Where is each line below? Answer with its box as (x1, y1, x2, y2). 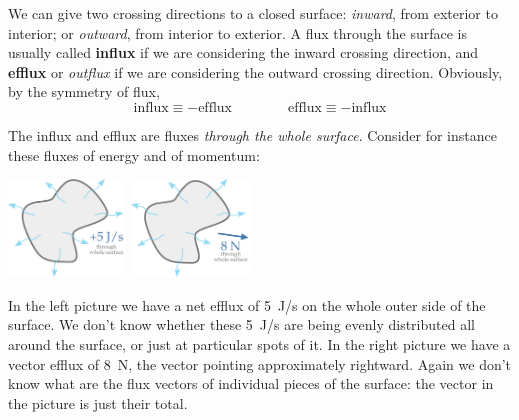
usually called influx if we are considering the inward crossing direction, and (8, 42, 479, 63)
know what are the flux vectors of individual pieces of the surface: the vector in (8, 373, 494, 394)
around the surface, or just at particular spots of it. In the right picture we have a (8, 333, 511, 354)
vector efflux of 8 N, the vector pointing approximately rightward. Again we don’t (8, 353, 512, 374)
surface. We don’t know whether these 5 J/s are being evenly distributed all (8, 314, 475, 335)
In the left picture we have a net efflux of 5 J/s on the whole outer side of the (8, 294, 486, 315)
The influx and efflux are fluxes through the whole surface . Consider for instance (8, 124, 497, 145)
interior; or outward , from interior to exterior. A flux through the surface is (8, 22, 467, 43)
